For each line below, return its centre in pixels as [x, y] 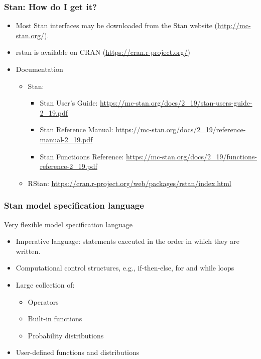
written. [28, 251]
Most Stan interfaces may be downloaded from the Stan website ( [117, 25]
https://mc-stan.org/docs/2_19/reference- [181, 129]
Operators [43, 301]
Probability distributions [66, 335]
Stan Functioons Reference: [82, 156]
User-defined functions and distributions [78, 352]
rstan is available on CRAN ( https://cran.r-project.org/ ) [103, 52]
